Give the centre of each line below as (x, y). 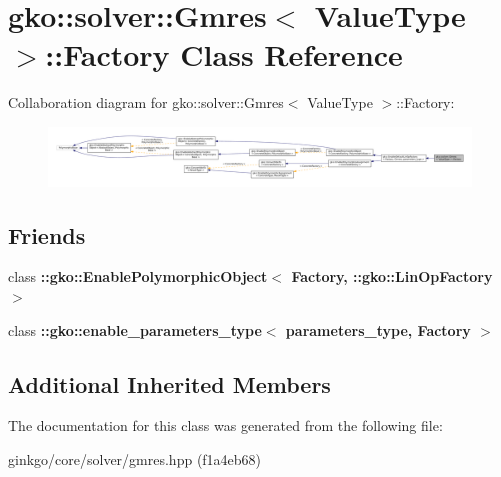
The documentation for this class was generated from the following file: (225, 425)
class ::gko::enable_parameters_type (135, 329)
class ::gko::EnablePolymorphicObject (138, 276)
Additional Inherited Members (169, 383)
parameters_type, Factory (378, 329)
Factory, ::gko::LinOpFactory (392, 276)
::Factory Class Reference (224, 54)
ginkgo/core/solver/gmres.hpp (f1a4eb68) (135, 458)
